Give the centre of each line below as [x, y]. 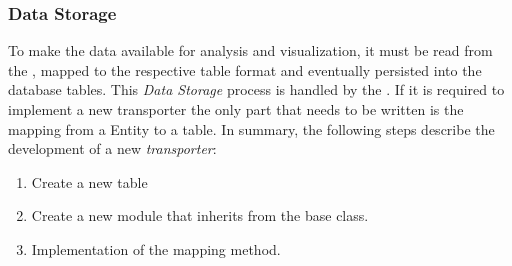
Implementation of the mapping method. [156, 248]
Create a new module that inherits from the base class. [200, 215]
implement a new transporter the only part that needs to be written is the [236, 109]
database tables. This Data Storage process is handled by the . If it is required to [256, 89]
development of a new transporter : [112, 148]
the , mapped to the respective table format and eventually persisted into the [245, 69]
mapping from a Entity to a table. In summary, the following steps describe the [251, 128]
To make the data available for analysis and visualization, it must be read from [250, 50]
